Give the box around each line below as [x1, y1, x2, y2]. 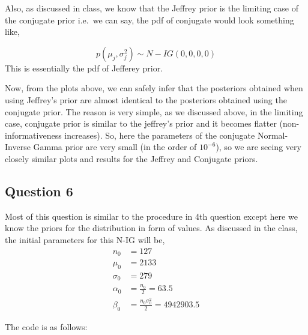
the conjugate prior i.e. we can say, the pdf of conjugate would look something [5, 13, 294, 26]
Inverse [5, 140, 31, 153]
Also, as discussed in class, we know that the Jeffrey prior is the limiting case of [5, 2, 298, 14]
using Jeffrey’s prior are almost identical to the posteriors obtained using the [5, 93, 287, 106]
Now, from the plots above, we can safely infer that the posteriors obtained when [5, 82, 303, 94]
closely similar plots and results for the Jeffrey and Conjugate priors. [5, 152, 258, 164]
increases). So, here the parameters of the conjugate [64, 128, 255, 141]
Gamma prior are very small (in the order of [33, 140, 197, 153]
